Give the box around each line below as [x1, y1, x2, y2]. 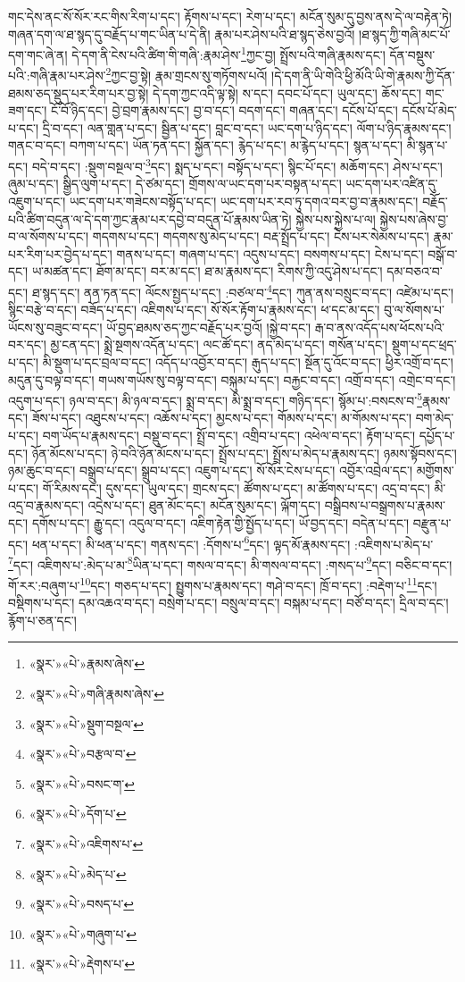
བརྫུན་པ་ [412, 513, 452, 532]
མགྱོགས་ [416, 461, 454, 480]
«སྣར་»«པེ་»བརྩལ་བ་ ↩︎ [29, 744, 137, 763]
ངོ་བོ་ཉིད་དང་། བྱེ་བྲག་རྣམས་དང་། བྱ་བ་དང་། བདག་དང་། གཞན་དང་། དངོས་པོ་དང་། [51, 101, 398, 120]
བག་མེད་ [415, 408, 454, 427]
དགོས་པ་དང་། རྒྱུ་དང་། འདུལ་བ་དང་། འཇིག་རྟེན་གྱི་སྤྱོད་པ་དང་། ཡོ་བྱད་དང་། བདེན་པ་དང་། [31, 513, 410, 532]
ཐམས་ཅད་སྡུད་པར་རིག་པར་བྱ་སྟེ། [8, 83, 149, 102]
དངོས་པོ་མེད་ [402, 101, 457, 120]
